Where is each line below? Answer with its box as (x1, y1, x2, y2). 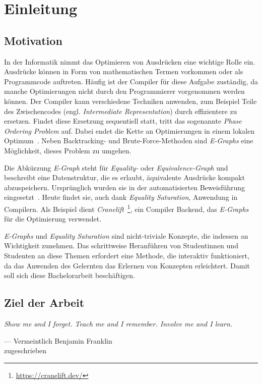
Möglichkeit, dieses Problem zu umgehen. (4, 145, 132, 155)
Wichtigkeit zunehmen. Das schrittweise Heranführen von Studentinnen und (4, 240, 238, 251)
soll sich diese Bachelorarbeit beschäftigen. (4, 270, 135, 281)
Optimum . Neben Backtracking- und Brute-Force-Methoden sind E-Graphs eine (4, 135, 253, 146)
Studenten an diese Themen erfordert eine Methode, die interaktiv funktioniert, (4, 250, 249, 260)
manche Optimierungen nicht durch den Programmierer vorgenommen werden (4, 86, 245, 96)
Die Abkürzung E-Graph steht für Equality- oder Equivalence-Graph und (4, 162, 228, 173)
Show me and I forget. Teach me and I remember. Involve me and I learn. (4, 318, 233, 328)
